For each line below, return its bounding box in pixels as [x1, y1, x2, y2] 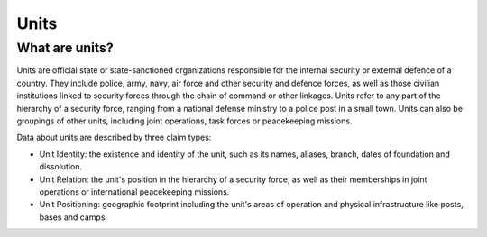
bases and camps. [39, 212, 108, 223]
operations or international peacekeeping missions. [39, 186, 230, 197]
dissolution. [39, 161, 83, 172]
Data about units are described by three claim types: [16, 132, 212, 143]
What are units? [16, 40, 114, 56]
